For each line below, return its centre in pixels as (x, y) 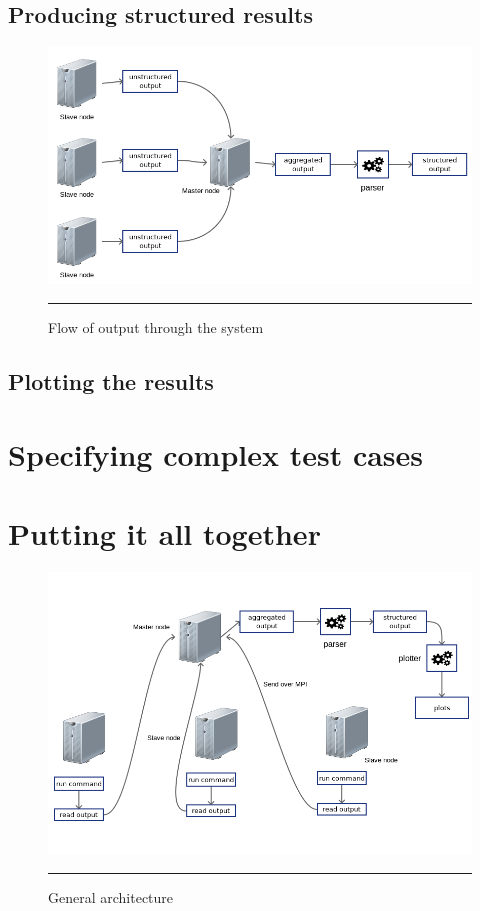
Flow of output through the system (156, 326)
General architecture (111, 897)
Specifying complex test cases (216, 454)
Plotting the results (111, 380)
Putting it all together (164, 532)
